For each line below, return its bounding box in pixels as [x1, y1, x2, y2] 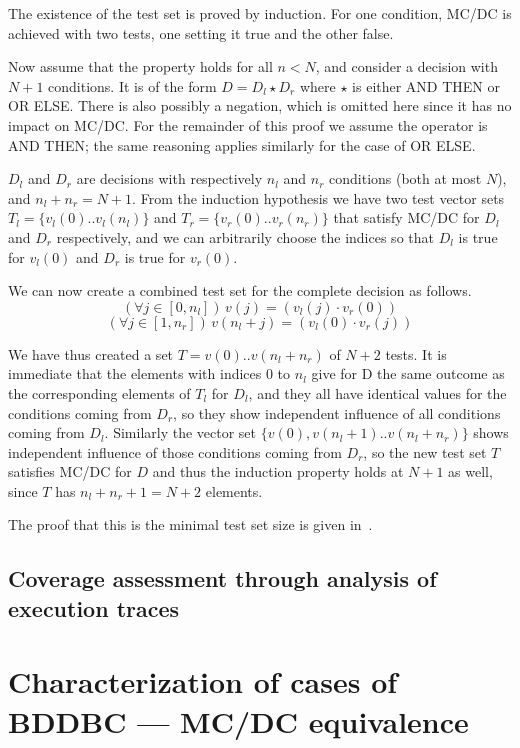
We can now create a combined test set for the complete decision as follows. [8, 280, 472, 301]
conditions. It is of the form [48, 75, 217, 96]
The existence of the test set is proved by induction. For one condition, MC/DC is [8, 3, 512, 23]
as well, [448, 461, 493, 482]
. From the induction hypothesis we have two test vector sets [132, 187, 505, 208]
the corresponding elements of [8, 382, 191, 403]
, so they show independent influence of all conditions [173, 402, 501, 423]
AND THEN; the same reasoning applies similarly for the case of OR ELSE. [8, 134, 476, 155]
